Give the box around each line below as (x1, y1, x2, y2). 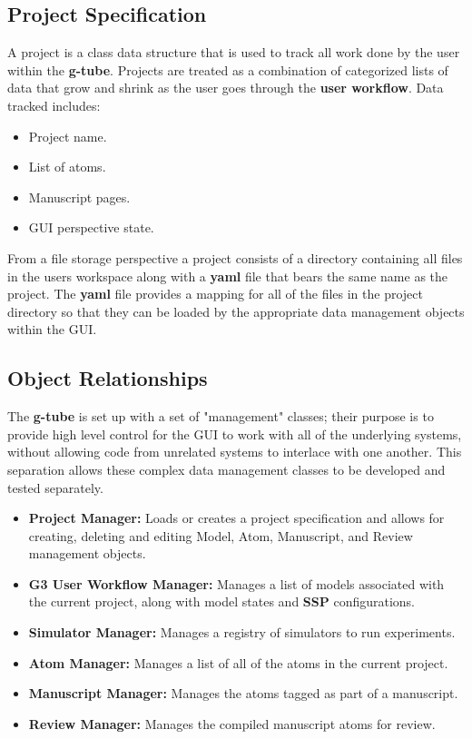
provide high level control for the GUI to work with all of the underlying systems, (7, 424, 462, 443)
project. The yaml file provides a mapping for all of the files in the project (7, 284, 423, 303)
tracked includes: (7, 95, 101, 114)
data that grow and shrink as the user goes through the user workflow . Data (7, 78, 444, 97)
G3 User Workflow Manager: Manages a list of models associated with (28, 574, 445, 593)
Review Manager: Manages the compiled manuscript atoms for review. (28, 714, 436, 733)
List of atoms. (28, 157, 106, 176)
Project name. (28, 126, 107, 145)
